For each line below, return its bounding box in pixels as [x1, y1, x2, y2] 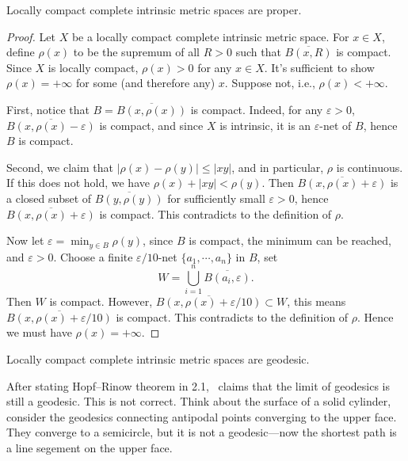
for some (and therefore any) [75, 74, 215, 91]
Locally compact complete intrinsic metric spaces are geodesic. [6, 351, 310, 368]
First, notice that [6, 101, 90, 117]
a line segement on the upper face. [6, 440, 173, 456]
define [6, 44, 35, 60]
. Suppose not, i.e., [224, 74, 315, 91]
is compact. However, [49, 293, 153, 310]
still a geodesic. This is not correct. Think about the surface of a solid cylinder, [6, 393, 391, 410]
